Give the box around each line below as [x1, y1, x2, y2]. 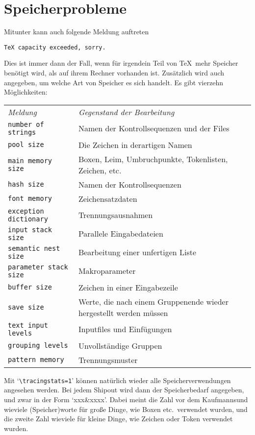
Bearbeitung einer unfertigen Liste [78, 246, 197, 258]
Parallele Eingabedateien [78, 228, 163, 240]
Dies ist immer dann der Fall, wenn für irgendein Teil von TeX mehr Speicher [4, 58, 238, 68]
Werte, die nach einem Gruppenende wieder [78, 295, 229, 307]
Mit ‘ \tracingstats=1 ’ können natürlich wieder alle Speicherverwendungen [4, 375, 231, 385]
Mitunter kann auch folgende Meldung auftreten [4, 26, 149, 37]
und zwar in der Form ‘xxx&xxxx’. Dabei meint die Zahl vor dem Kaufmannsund [4, 394, 248, 404]
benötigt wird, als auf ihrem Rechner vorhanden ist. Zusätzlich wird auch [4, 67, 225, 77]
